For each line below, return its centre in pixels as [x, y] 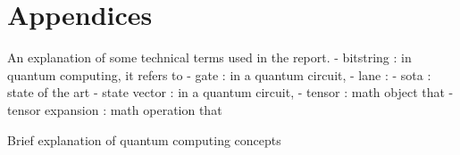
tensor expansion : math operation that [115, 109]
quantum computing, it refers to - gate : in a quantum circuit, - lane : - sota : [219, 74]
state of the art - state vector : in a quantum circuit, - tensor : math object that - [230, 92]
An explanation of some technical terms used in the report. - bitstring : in [209, 57]
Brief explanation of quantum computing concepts [144, 139]
